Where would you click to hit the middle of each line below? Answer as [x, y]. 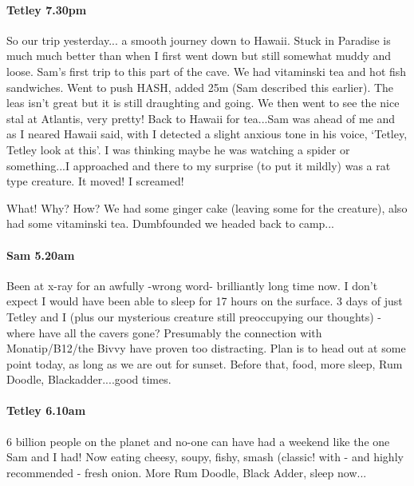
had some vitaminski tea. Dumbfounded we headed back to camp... [171, 223]
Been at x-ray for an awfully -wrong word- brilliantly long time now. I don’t [192, 285]
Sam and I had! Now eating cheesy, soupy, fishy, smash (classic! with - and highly [205, 457]
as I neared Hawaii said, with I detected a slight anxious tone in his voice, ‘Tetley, [207, 134]
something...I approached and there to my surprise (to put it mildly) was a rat [199, 165]
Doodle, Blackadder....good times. [89, 379]
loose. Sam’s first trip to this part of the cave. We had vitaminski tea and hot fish [207, 71]
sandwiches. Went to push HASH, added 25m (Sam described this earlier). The [200, 87]
